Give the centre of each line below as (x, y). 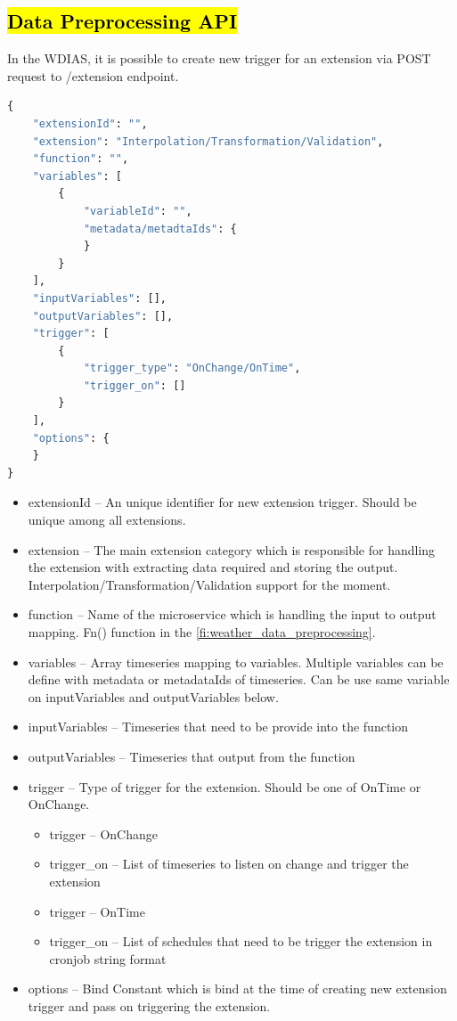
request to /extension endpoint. (93, 75)
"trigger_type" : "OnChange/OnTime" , (192, 368)
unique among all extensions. (107, 520)
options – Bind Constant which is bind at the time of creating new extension (237, 988)
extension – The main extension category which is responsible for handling (232, 549)
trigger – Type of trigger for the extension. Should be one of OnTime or (224, 786)
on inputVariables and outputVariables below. (153, 696)
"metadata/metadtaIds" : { (160, 229)
